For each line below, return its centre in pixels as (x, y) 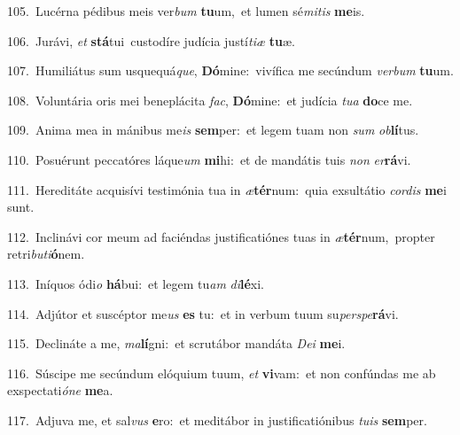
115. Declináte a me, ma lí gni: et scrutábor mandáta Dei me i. (176, 343)
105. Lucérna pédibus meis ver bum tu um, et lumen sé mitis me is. (186, 11)
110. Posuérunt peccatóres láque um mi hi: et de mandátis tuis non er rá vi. (209, 159)
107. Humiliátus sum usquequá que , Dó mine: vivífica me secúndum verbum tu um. (230, 70)
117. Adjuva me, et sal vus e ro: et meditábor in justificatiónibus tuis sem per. (217, 419)
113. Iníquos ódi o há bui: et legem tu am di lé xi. (136, 283)
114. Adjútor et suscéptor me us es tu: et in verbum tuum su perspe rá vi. (203, 313)
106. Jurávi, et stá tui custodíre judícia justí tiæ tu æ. (151, 40)
